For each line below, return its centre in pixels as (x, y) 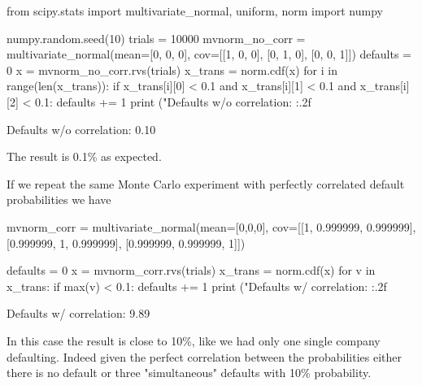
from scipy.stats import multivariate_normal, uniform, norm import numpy (195, 11)
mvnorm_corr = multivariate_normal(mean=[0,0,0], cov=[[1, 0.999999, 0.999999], (211, 226)
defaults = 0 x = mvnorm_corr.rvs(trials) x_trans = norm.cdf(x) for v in (191, 270)
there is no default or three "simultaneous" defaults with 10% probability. (189, 373)
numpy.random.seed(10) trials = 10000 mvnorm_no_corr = (156, 38)
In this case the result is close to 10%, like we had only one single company (194, 340)
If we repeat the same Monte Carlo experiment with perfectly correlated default (206, 183)
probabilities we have (59, 200)
